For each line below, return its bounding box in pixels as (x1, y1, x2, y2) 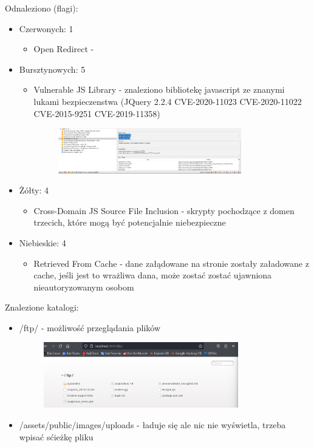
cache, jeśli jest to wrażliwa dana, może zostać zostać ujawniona (33, 269, 272, 281)
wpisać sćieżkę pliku (19, 430, 94, 443)
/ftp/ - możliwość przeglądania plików (19, 321, 161, 334)
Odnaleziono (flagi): (5, 2, 78, 14)
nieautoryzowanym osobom (33, 280, 134, 293)
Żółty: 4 (19, 184, 49, 197)
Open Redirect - (33, 42, 94, 55)
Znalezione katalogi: (5, 301, 79, 314)
